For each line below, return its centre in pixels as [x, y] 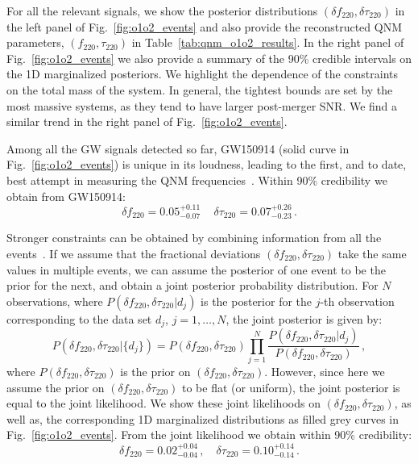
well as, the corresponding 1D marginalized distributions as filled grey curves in [203, 418]
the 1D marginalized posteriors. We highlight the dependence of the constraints [203, 74]
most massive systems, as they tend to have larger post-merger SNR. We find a [202, 105]
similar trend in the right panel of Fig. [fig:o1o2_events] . [147, 121]
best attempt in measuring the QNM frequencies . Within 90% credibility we [197, 180]
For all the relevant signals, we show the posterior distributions [162, 10]
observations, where [55, 301]
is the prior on [155, 371]
